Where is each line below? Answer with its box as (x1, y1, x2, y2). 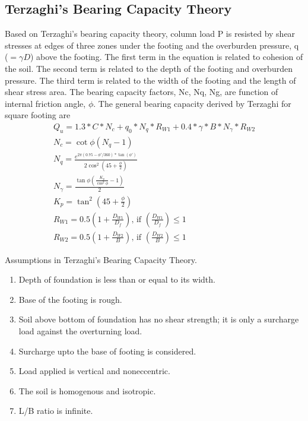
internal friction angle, (5, 97, 86, 109)
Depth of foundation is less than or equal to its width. (18, 273, 215, 286)
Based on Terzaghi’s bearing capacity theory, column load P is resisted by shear (5, 27, 296, 40)
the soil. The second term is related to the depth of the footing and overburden (5, 62, 293, 74)
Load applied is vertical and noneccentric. (18, 365, 170, 377)
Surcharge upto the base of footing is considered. (18, 344, 196, 357)
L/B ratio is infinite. (18, 404, 93, 417)
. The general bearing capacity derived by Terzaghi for (93, 97, 291, 109)
